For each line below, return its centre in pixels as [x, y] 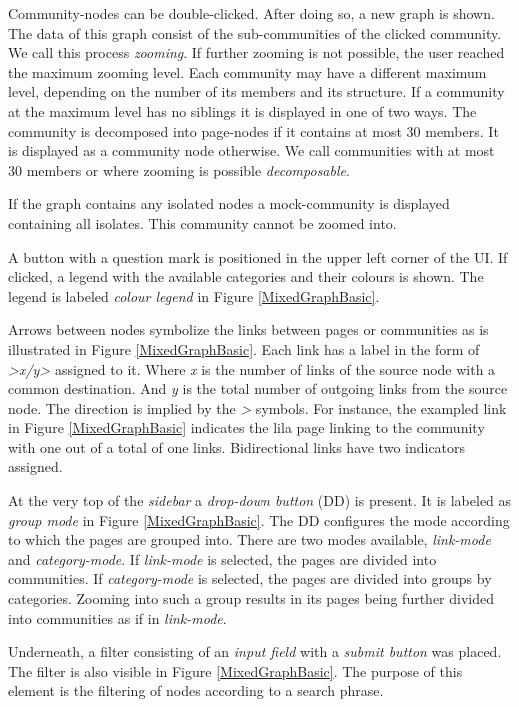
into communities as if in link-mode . [117, 617]
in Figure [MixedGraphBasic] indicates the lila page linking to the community [246, 427]
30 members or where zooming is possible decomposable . [179, 169]
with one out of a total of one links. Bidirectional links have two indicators [237, 446]
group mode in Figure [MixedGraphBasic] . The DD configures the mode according [259, 519]
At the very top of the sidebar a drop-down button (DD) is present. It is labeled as [260, 500]
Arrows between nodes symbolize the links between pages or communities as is [248, 329]
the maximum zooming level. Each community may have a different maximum [247, 71]
